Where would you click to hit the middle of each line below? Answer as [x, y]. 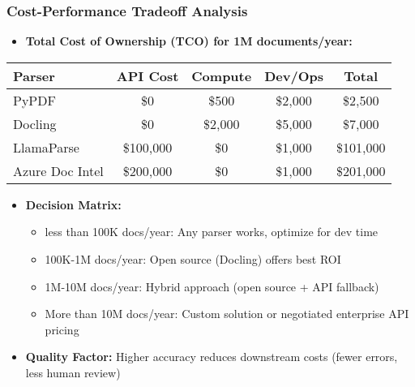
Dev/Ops [294, 75]
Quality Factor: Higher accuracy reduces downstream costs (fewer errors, [212, 357]
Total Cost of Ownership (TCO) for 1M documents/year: [189, 41]
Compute [222, 75]
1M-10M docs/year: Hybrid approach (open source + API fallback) [212, 286]
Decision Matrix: [73, 204]
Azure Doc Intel [58, 170]
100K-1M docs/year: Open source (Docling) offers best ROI [193, 259]
